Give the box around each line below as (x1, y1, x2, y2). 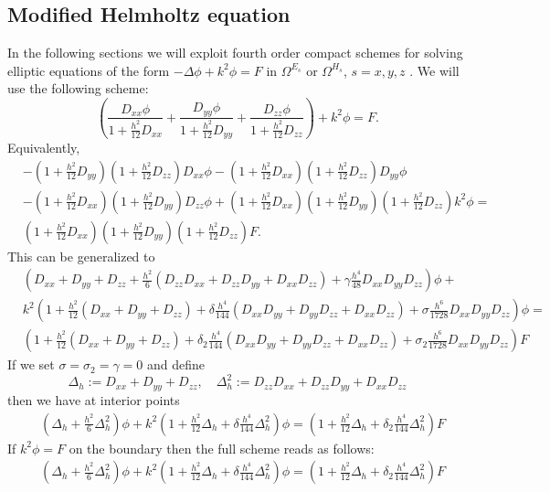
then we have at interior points (7, 390, 180, 409)
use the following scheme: (7, 79, 149, 98)
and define (147, 355, 206, 374)
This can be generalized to (7, 246, 155, 265)
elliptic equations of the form (7, 60, 170, 80)
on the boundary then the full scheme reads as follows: (69, 438, 375, 457)
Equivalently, (7, 137, 80, 156)
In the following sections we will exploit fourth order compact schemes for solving (7, 43, 463, 62)
